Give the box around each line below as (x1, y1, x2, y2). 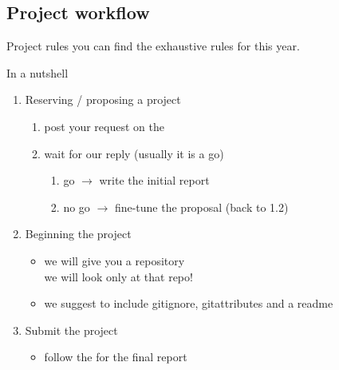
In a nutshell (6, 64, 69, 81)
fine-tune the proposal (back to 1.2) (114, 198, 289, 215)
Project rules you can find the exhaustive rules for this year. (6, 38, 300, 54)
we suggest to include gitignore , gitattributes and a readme (44, 295, 333, 312)
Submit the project (25, 321, 118, 338)
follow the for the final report (44, 348, 187, 365)
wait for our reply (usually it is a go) (44, 145, 224, 161)
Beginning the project (25, 225, 132, 242)
